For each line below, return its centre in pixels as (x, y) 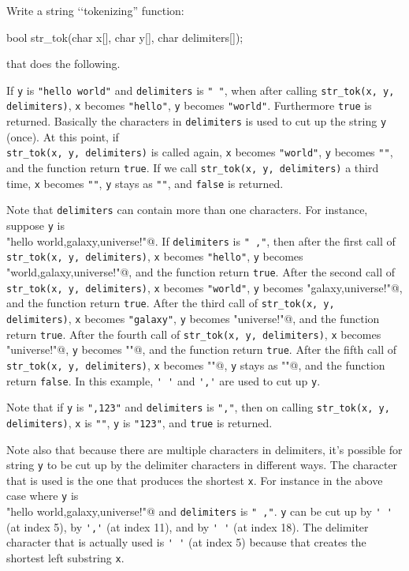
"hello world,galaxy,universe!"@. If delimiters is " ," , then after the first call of (201, 240)
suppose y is (35, 225)
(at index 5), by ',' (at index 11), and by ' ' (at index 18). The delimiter (188, 526)
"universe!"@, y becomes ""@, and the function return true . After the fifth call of (202, 349)
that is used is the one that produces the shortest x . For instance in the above (195, 480)
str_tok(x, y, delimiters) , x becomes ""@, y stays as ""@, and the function (196, 364)
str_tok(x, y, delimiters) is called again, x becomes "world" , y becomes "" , (200, 152)
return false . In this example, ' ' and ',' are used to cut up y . (164, 380)
